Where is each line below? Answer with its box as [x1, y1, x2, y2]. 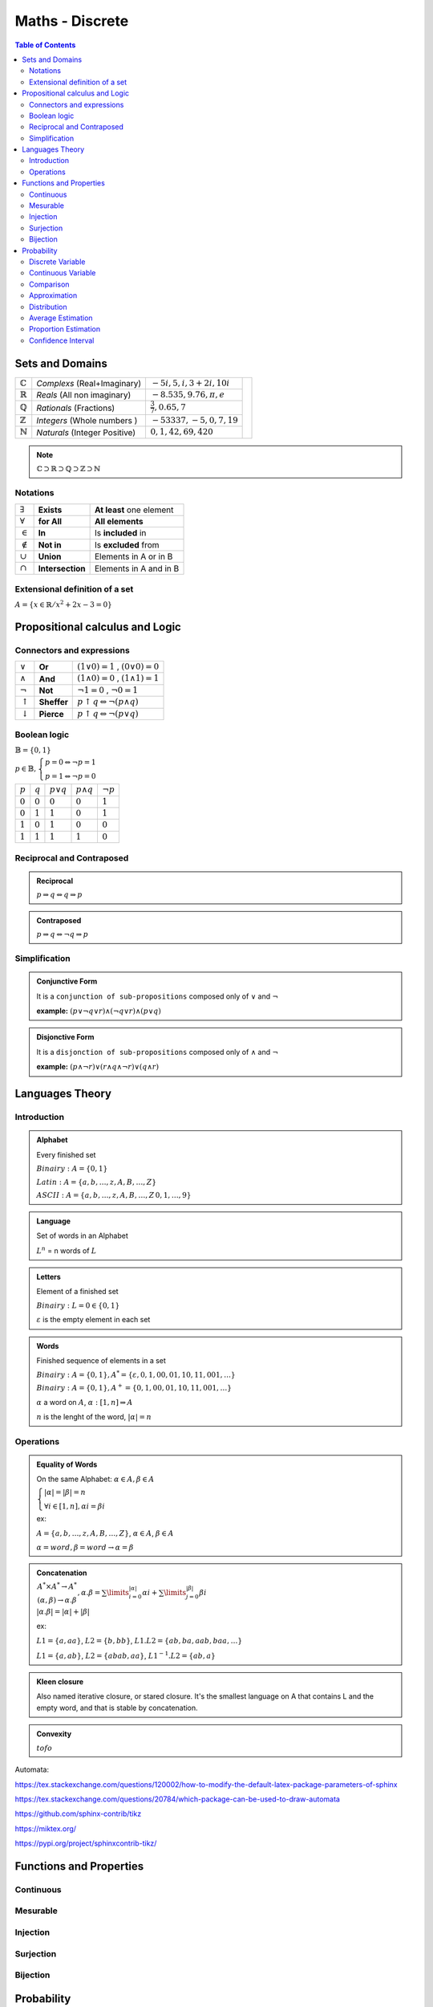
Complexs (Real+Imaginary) [36, 377, 142, 389]
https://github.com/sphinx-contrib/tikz [14, 1809, 142, 1818]
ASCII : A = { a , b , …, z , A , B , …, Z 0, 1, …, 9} [36, 1191, 192, 1200]
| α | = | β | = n [44, 1488, 86, 1496]
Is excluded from [94, 539, 160, 550]
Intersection [38, 563, 86, 574]
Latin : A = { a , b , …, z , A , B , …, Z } [36, 1177, 156, 1187]
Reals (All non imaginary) [36, 389, 132, 401]
